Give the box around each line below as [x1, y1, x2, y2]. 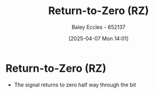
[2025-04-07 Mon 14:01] [68, 35, 129, 42]
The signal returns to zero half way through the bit [14, 81, 136, 88]
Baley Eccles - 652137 [71, 23, 126, 31]
